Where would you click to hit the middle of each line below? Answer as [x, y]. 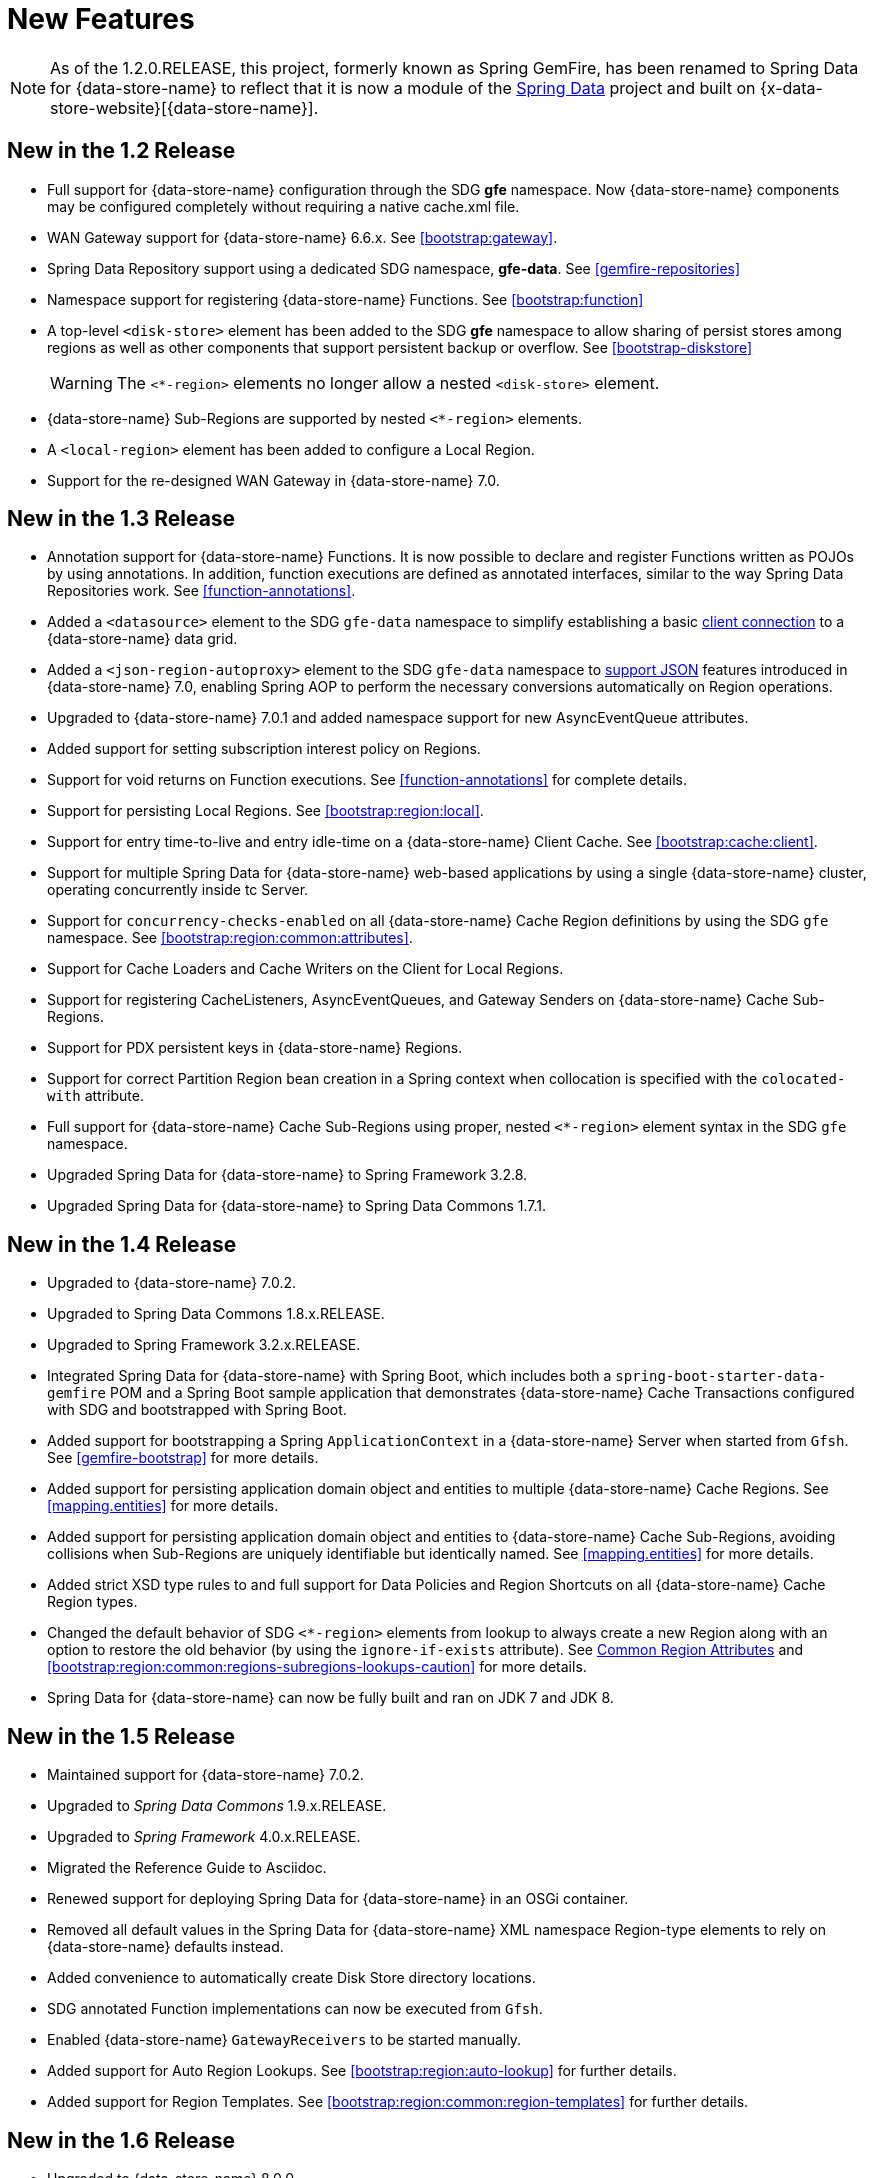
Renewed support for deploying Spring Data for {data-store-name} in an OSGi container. [338, 1899]
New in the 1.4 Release [122, 1244]
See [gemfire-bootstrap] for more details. [183, 1458]
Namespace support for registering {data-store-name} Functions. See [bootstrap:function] [345, 299]
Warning [81, 382]
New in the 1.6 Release [121, 2140]
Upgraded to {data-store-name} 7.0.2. [172, 1283]
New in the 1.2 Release [121, 151]
